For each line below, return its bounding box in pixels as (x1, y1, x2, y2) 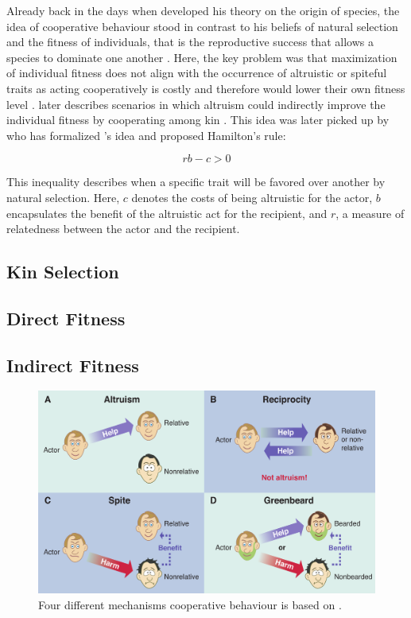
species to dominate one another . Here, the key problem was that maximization (6, 49, 397, 65)
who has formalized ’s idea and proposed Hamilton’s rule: (6, 126, 286, 143)
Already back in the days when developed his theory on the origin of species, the (6, 2, 400, 18)
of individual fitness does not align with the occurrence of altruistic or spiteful (6, 64, 387, 81)
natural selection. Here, (6, 189, 120, 205)
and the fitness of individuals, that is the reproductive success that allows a (6, 33, 374, 50)
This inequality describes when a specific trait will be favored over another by (6, 173, 386, 190)
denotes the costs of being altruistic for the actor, (131, 189, 373, 205)
